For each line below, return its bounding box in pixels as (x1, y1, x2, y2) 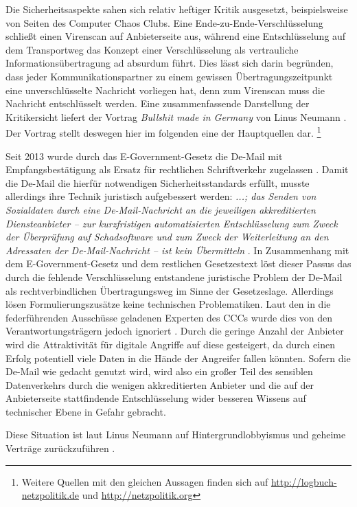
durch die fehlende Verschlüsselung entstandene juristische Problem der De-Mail (5, 269, 343, 284)
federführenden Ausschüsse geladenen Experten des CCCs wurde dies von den (5, 310, 333, 324)
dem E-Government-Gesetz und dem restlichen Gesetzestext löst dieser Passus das (5, 256, 352, 271)
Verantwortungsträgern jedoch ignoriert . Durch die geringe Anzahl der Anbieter (5, 324, 344, 338)
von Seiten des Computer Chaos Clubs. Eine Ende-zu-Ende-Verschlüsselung (5, 15, 323, 30)
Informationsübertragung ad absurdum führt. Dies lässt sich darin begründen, (5, 56, 334, 70)
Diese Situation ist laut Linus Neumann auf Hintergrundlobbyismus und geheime (5, 427, 346, 442)
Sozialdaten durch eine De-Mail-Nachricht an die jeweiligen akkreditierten (5, 202, 316, 216)
